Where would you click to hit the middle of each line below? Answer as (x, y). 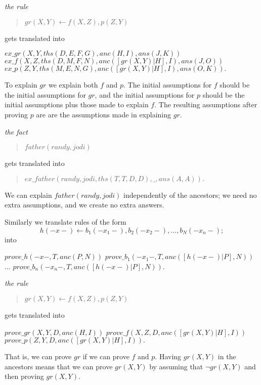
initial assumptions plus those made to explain (77, 104)
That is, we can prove (38, 356)
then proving (24, 376)
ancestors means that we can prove (59, 366)
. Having (168, 356)
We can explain (28, 195)
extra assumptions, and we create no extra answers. (84, 205)
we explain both (73, 85)
